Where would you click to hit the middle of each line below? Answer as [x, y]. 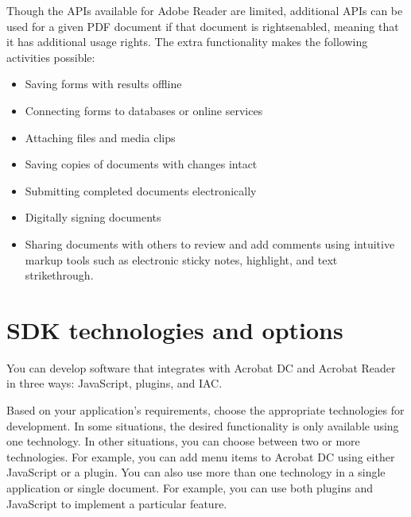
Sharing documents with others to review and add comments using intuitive [210, 243]
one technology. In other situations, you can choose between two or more [183, 441]
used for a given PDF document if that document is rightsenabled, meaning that [203, 26]
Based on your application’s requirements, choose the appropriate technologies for [205, 410]
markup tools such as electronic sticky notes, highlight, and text [181, 259]
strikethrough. [59, 275]
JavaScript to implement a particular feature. [117, 503]
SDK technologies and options [175, 329]
